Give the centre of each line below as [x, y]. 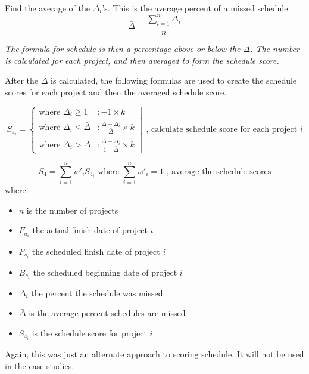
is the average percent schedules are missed [107, 313]
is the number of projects [72, 210]
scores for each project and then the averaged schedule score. [116, 92]
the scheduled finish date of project [96, 251]
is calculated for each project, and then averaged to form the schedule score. [142, 60]
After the [22, 80]
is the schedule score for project [89, 333]
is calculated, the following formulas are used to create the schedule [174, 80]
